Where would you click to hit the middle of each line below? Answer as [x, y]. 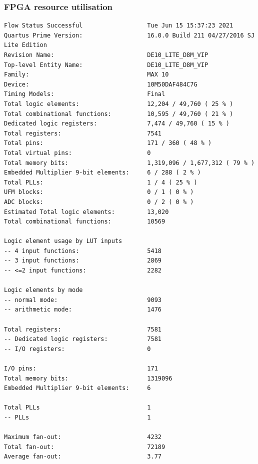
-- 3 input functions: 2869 [83, 261]
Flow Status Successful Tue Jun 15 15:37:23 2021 [119, 26]
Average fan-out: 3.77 [83, 457]
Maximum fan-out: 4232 [83, 437]
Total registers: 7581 [83, 329]
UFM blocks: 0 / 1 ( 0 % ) [99, 192]
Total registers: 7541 [83, 133]
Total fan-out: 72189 [85, 447]
